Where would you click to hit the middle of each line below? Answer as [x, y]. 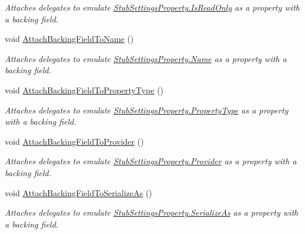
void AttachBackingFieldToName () [69, 39]
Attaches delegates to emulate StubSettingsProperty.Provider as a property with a [151, 161]
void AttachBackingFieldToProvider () [74, 141]
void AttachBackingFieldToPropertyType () [84, 90]
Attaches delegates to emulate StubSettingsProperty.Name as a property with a [146, 58]
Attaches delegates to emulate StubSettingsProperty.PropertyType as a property [147, 110]
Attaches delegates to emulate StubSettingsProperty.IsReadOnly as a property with [152, 7]
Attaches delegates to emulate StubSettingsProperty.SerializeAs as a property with [152, 212]
